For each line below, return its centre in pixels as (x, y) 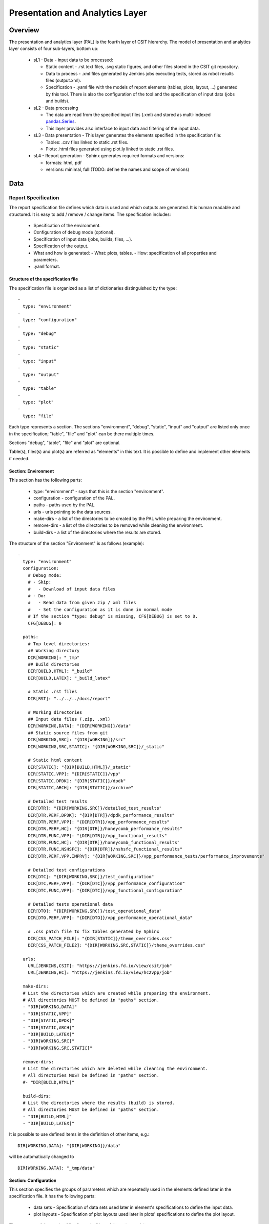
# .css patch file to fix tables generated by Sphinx (93, 932)
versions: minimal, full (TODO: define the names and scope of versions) (118, 169)
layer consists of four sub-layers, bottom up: (54, 48)
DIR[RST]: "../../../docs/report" (69, 698)
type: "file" (38, 416)
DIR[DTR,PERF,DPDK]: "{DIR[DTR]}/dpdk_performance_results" (101, 815)
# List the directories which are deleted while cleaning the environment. (115, 1068)
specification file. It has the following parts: (52, 1196)
